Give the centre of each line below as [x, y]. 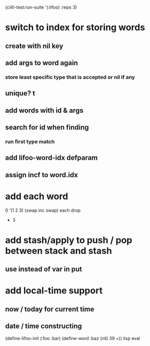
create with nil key [34, 46]
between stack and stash [59, 251]
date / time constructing [44, 326]
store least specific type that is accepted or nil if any [70, 77]
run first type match [30, 141]
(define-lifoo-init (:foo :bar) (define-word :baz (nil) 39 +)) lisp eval [73, 338]
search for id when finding [47, 127]
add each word [37, 196]
